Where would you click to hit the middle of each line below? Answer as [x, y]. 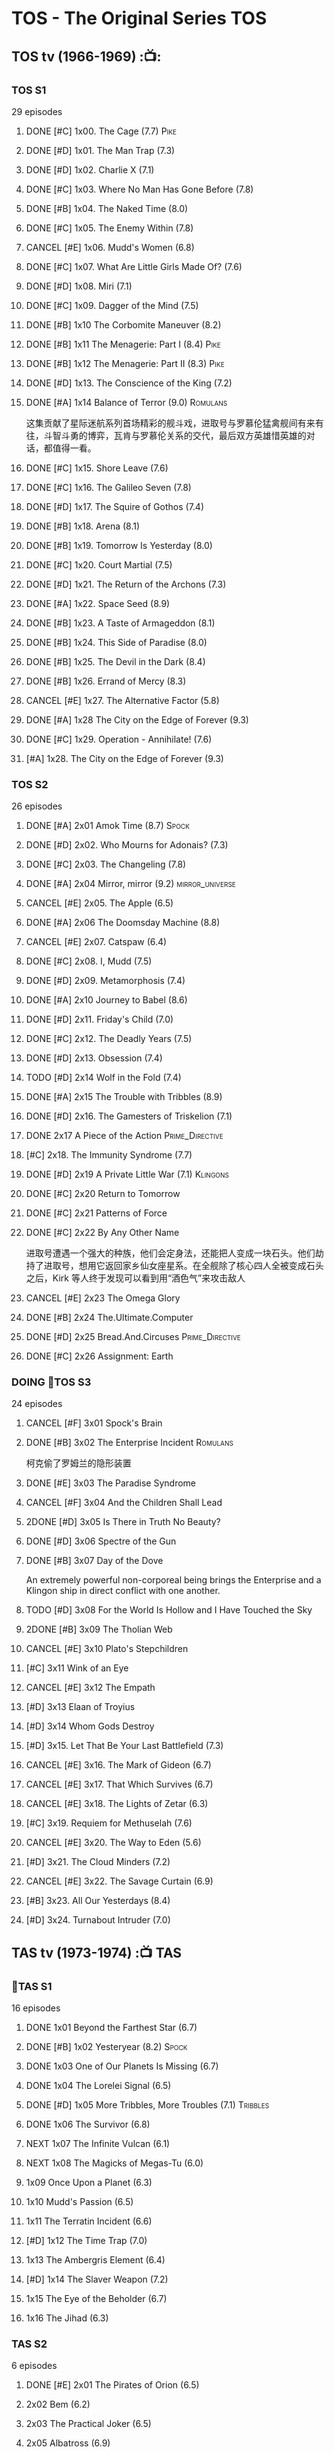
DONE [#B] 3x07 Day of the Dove [94, 1561]
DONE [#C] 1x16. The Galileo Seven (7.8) [108, 487]
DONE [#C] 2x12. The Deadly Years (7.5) [109, 1039]
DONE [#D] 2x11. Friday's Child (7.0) [99, 1019]
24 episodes [37, 1404]
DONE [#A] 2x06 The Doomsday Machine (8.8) [123, 923]
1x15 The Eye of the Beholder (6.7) [96, 2299]
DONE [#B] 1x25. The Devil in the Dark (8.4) [115, 661]
